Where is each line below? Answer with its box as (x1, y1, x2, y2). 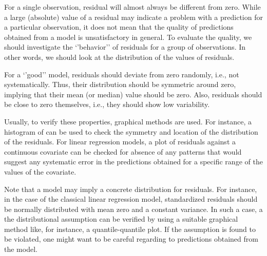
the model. (4, 244, 37, 254)
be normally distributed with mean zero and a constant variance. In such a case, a (4, 203, 263, 214)
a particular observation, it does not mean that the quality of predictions (4, 22, 234, 32)
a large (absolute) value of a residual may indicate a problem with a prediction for (4, 11, 263, 22)
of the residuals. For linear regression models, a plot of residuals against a (4, 136, 236, 147)
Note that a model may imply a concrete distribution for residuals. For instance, (4, 183, 257, 194)
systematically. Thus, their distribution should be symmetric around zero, (4, 79, 236, 90)
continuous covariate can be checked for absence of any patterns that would (4, 146, 242, 157)
